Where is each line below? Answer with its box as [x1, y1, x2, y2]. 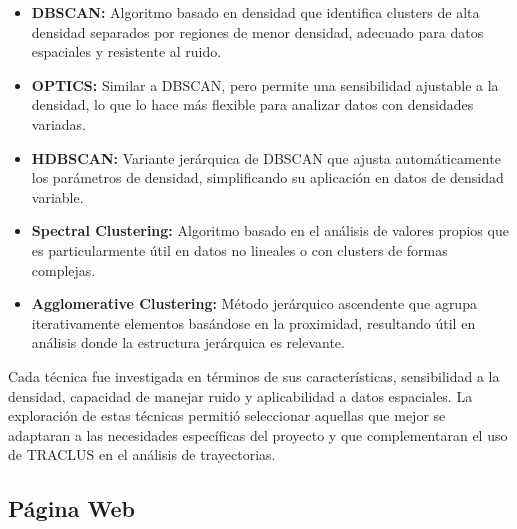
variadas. [31, 113, 86, 134]
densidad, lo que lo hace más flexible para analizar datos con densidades [31, 94, 474, 115]
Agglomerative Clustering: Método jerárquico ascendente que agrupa [31, 293, 477, 314]
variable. [31, 186, 84, 207]
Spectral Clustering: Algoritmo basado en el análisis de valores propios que [31, 220, 509, 241]
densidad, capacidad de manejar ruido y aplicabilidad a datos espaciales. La [8, 385, 473, 406]
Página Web [8, 493, 135, 524]
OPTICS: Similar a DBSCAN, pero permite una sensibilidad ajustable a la [31, 74, 499, 95]
